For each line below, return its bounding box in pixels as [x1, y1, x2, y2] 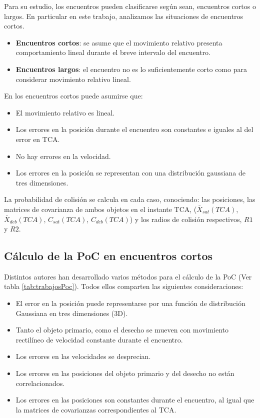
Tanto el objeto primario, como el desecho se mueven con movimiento [15, 324, 229, 335]
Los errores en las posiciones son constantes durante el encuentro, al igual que [15, 394, 254, 405]
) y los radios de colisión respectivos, [129, 213, 242, 224]
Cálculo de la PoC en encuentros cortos [4, 248, 212, 263]
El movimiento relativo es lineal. [15, 107, 115, 117]
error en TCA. [15, 133, 60, 144]
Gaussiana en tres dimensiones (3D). [15, 307, 128, 318]
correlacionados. [15, 377, 65, 388]
